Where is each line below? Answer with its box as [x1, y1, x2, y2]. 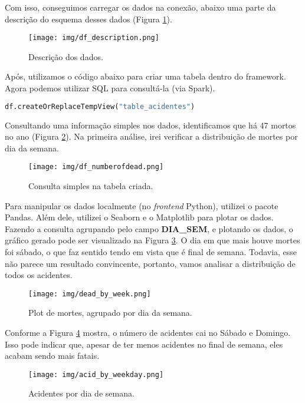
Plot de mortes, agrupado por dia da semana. [28, 306, 192, 319]
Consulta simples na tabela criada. [28, 179, 153, 191]
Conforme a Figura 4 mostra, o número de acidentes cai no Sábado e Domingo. [5, 326, 291, 338]
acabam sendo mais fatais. [5, 349, 100, 362]
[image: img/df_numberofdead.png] [28, 163, 164, 171]
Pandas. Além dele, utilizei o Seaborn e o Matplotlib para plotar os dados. [5, 211, 274, 223]
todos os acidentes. [5, 269, 73, 281]
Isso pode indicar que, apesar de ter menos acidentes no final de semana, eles [5, 338, 283, 350]
